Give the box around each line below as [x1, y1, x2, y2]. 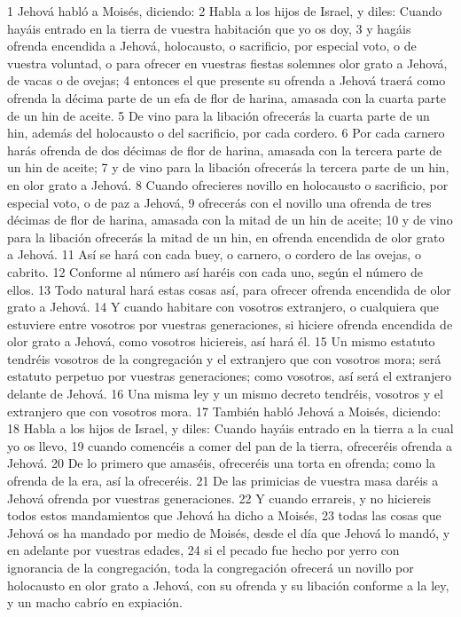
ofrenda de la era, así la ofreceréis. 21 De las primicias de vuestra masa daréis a [7, 471, 439, 490]
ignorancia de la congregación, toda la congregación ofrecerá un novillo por [7, 558, 414, 576]
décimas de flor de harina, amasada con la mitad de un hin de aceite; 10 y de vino [7, 210, 453, 229]
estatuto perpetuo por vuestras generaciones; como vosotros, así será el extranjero [7, 367, 452, 385]
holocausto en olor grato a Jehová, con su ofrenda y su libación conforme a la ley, [7, 575, 449, 594]
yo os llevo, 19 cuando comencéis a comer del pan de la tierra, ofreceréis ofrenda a [7, 436, 453, 455]
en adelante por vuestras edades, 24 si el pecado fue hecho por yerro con [7, 541, 400, 559]
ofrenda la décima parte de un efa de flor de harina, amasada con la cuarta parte [7, 88, 446, 107]
